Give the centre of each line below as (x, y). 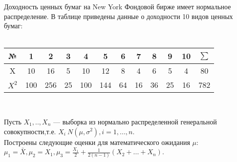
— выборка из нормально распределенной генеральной (135, 121)
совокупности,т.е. (30, 131)
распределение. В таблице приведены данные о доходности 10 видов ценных (118, 16)
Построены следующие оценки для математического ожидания (97, 142)
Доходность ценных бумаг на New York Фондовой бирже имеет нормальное (118, 6)
